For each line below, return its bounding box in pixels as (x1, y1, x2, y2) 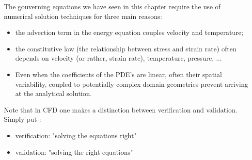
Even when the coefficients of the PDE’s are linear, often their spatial (15, 69, 222, 79)
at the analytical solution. (15, 88, 92, 98)
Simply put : (4, 114, 41, 124)
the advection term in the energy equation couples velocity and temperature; (15, 27, 243, 37)
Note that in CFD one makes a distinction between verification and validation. (4, 104, 237, 114)
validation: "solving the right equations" (15, 146, 133, 157)
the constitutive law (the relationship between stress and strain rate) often (15, 43, 236, 53)
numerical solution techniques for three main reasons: (4, 11, 162, 21)
